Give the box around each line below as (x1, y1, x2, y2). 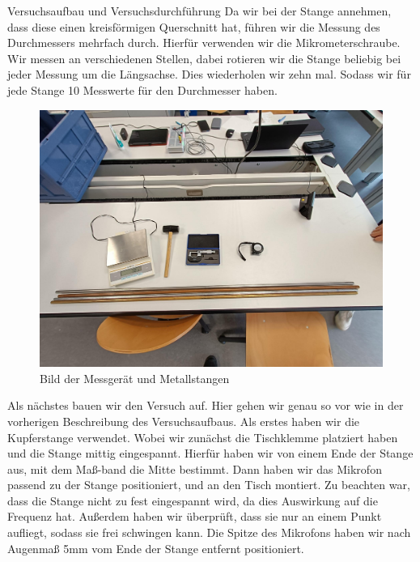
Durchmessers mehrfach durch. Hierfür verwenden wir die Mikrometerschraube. (7, 34, 401, 51)
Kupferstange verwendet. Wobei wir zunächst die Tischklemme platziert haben (7, 428, 398, 445)
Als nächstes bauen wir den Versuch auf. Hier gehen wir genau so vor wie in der (7, 397, 404, 414)
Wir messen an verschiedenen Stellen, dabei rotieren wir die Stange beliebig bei (7, 49, 401, 66)
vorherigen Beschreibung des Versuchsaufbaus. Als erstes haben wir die (7, 412, 360, 429)
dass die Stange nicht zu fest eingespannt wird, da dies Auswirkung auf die (7, 492, 378, 509)
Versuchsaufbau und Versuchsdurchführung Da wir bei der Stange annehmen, (7, 2, 392, 19)
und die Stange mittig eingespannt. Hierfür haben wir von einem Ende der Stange (7, 445, 414, 462)
